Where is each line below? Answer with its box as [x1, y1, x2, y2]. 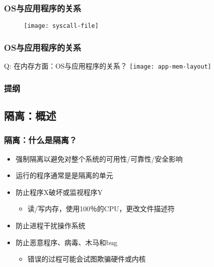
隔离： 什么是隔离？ [4, 134, 77, 146]
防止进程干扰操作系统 [15, 220, 85, 230]
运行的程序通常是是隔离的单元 [15, 170, 113, 180]
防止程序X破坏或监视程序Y [15, 186, 103, 197]
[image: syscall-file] [24, 22, 99, 30]
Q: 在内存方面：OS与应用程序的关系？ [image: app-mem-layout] [4, 61, 212, 71]
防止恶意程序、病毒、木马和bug [15, 237, 118, 247]
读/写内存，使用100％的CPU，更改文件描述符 [27, 203, 175, 214]
